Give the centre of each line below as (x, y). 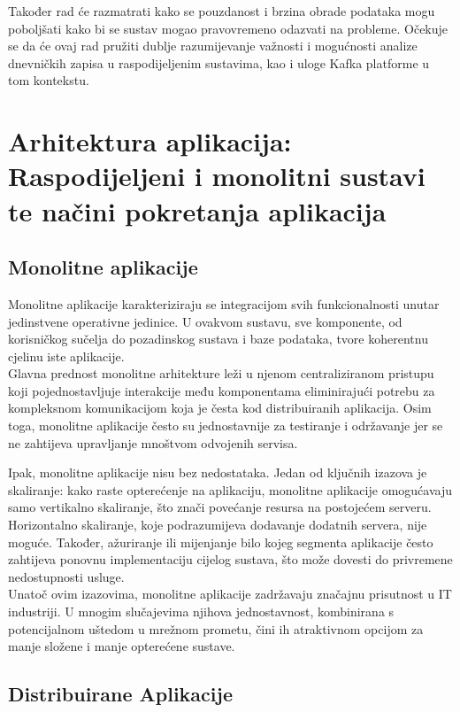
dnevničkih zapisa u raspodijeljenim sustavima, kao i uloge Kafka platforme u (219, 62)
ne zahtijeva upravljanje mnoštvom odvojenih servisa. (153, 442)
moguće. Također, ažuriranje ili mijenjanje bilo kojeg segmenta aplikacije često (221, 542)
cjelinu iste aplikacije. (66, 356)
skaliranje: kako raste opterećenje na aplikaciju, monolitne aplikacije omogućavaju (230, 489)
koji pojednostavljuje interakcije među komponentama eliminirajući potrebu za (222, 390)
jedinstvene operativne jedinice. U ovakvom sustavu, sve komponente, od (205, 321)
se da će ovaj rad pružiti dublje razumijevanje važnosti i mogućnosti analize (213, 46)
